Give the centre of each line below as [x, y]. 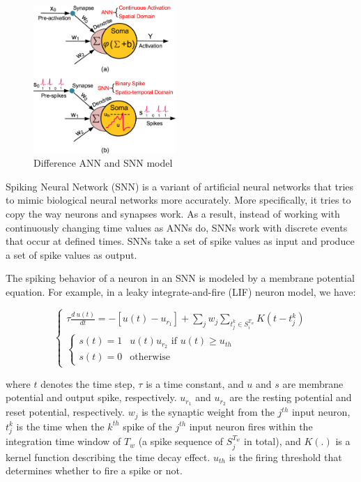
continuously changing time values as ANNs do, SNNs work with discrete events [177, 227]
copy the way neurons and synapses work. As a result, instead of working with [173, 213]
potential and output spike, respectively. [91, 397]
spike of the [147, 426]
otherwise [150, 357]
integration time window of [63, 441]
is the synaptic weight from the [208, 412]
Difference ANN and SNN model [103, 163]
